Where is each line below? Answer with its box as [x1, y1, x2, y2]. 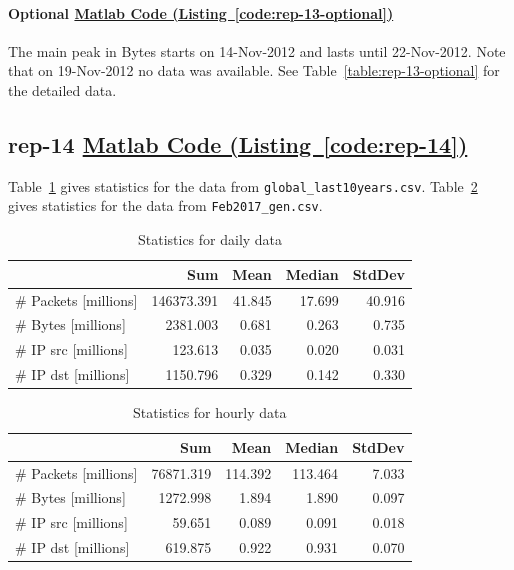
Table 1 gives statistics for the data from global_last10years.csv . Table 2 [8, 175, 478, 196]
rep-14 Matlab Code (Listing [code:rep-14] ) [8, 128, 468, 159]
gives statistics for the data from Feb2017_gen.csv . [8, 195, 323, 216]
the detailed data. [8, 79, 117, 100]
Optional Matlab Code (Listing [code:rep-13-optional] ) [8, 2, 394, 23]
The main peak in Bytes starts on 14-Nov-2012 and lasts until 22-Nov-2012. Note [8, 40, 506, 61]
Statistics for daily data [137, 229, 283, 250]
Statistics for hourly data [133, 402, 287, 423]
